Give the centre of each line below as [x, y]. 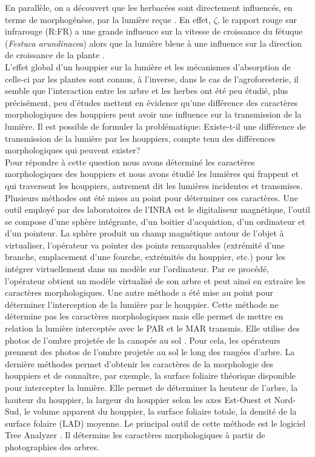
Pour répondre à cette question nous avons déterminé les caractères [130, 162]
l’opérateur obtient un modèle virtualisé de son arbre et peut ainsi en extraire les [155, 280]
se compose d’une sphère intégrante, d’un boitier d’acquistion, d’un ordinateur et [155, 221]
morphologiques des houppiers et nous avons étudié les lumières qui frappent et [152, 174]
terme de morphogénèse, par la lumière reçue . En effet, [108, 19]
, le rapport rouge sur [257, 19]
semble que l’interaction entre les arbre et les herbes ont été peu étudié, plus [147, 91]
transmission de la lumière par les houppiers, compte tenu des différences [140, 138]
